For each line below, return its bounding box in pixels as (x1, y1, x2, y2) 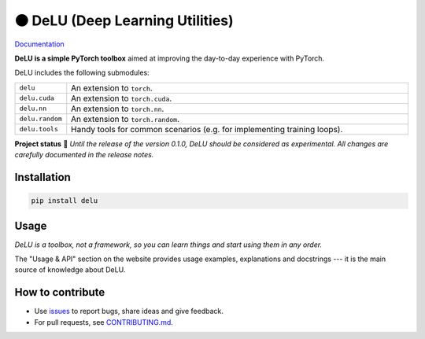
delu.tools (19, 125, 59, 134)
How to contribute (14, 286, 105, 299)
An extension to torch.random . (71, 113, 180, 124)
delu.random (19, 115, 62, 123)
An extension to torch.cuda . (71, 93, 172, 104)
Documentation (14, 39, 65, 49)
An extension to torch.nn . (71, 103, 164, 114)
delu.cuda (19, 94, 55, 102)
